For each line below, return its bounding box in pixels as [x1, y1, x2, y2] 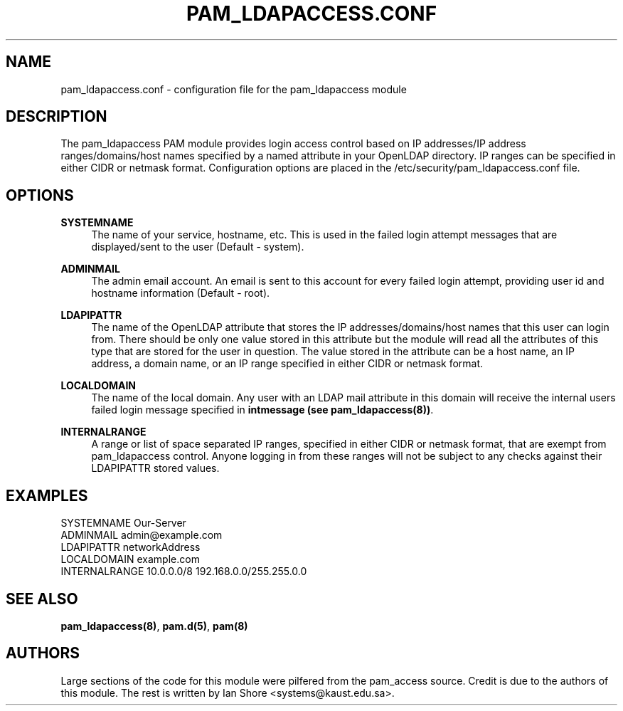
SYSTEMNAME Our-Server [60, 517, 186, 530]
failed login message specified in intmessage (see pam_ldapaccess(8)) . [91, 404, 434, 416]
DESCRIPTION [6, 107, 107, 126]
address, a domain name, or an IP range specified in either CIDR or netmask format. [91, 357, 484, 370]
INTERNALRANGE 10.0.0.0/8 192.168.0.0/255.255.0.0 [60, 565, 307, 578]
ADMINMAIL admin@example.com [60, 529, 223, 542]
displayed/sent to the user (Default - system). [91, 241, 304, 253]
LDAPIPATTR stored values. [91, 462, 220, 475]
